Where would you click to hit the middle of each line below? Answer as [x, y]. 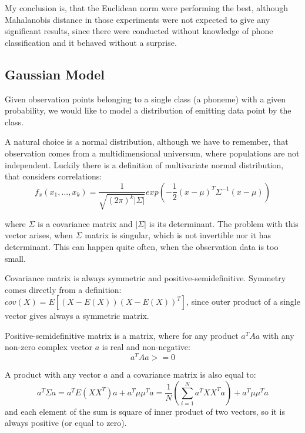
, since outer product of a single [243, 302]
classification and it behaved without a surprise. [91, 42]
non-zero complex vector [49, 347]
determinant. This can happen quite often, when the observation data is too [142, 246]
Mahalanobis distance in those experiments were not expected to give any [138, 19]
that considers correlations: [53, 176]
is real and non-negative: [146, 347]
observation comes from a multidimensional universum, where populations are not [152, 153]
